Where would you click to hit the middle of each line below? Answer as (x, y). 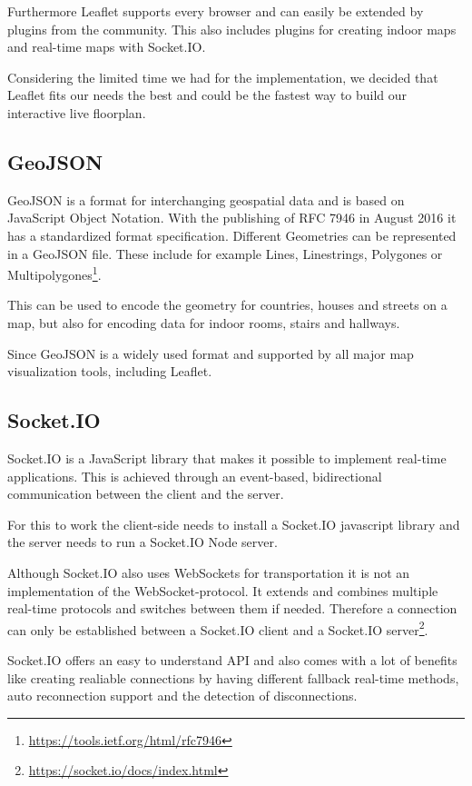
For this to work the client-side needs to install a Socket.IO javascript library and (234, 524)
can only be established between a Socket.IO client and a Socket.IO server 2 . (218, 628)
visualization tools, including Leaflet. (110, 371)
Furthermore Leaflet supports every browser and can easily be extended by (216, 11)
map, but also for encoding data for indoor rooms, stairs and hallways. (204, 322)
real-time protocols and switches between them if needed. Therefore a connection (232, 608)
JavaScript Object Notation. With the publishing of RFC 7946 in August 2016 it (232, 218)
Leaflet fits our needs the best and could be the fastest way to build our (207, 95)
